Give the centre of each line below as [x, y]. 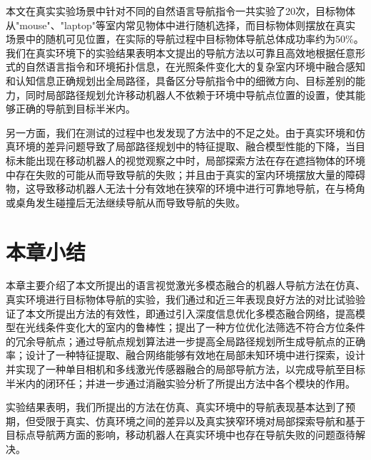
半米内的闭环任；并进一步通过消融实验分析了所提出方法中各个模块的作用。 [181, 383]
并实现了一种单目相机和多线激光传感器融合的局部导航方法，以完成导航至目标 [185, 369]
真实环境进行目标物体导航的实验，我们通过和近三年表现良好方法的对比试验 [181, 299]
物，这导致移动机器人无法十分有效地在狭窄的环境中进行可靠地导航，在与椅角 [185, 188]
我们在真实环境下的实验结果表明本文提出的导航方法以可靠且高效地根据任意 [181, 52]
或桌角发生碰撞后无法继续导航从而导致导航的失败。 [126, 202]
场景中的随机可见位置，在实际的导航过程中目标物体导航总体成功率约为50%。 [185, 39]
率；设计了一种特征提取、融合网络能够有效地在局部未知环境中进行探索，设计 [185, 355]
